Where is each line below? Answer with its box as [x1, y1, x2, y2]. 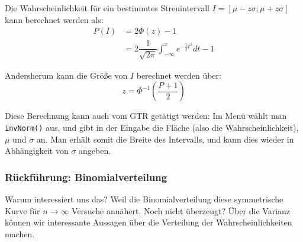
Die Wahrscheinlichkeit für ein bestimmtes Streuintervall [5, 2, 209, 14]
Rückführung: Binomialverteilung [5, 169, 167, 184]
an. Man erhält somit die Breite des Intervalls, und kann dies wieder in [36, 133, 294, 145]
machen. [5, 227, 35, 240]
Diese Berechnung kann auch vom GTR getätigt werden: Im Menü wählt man [5, 109, 287, 122]
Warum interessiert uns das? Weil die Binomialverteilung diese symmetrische [5, 192, 283, 205]
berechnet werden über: [136, 69, 221, 81]
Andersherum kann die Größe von [5, 69, 128, 81]
